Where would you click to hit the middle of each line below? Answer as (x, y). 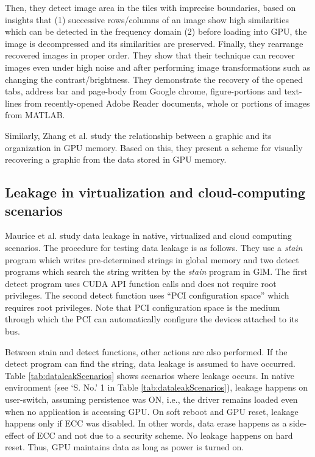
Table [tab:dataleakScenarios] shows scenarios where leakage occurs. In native (150, 375)
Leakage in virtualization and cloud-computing (155, 192)
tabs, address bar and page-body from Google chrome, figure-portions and (143, 91)
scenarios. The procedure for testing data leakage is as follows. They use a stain (154, 247)
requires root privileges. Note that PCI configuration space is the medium (143, 307)
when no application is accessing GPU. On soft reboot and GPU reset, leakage (152, 411)
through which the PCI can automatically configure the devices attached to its (152, 319)
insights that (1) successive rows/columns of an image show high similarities (147, 19)
